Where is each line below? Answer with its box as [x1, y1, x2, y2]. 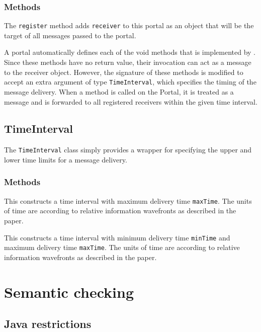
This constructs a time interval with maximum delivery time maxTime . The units [4, 195, 252, 206]
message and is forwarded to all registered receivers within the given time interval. [4, 96, 257, 107]
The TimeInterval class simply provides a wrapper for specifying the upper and [4, 144, 252, 155]
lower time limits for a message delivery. [4, 154, 127, 164]
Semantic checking [4, 281, 134, 302]
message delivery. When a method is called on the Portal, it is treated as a [4, 86, 234, 97]
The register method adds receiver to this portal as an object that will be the [4, 20, 254, 31]
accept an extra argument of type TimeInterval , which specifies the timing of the [4, 76, 256, 87]
